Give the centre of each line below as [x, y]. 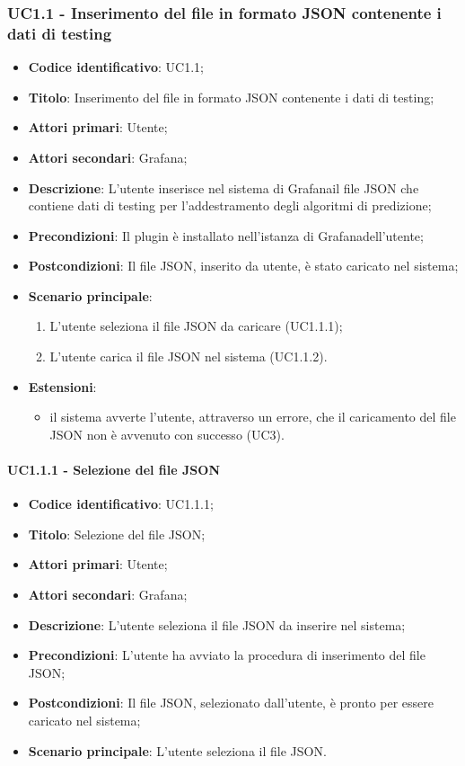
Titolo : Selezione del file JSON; [117, 534]
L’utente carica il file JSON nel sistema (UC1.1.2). [189, 356]
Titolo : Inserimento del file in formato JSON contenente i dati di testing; [231, 97]
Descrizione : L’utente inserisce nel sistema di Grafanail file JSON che [224, 187]
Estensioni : [62, 386]
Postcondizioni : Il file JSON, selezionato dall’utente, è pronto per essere [231, 703]
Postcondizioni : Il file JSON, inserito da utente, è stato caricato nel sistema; [243, 266]
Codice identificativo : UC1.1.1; [121, 504]
